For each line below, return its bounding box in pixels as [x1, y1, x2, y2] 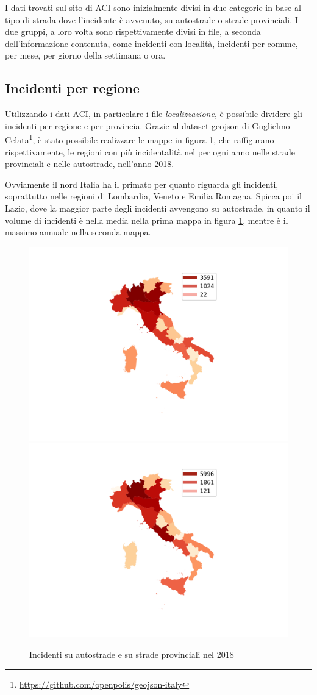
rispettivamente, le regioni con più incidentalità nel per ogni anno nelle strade [5, 145, 295, 158]
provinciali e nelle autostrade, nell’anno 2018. [5, 157, 174, 170]
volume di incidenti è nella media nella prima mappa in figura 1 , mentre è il [5, 213, 288, 226]
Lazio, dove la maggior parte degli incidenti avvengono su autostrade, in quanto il [5, 201, 310, 214]
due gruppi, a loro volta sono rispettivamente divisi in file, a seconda [5, 25, 261, 38]
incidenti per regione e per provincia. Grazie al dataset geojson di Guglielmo [5, 119, 290, 132]
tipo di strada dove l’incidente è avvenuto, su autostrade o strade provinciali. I [5, 13, 298, 26]
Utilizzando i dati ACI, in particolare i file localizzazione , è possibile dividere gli [5, 107, 302, 120]
